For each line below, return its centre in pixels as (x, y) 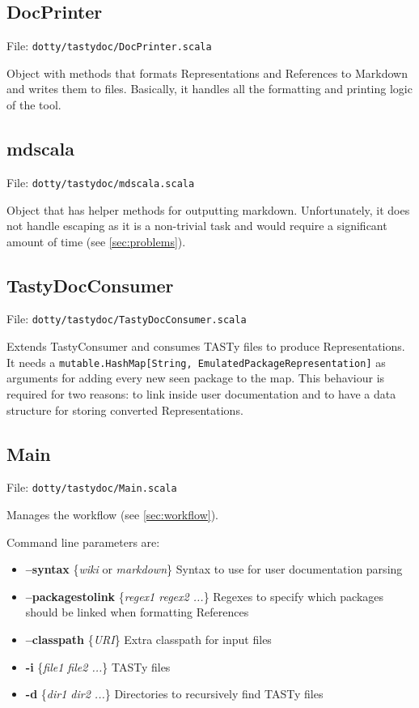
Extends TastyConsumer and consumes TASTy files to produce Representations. (206, 346)
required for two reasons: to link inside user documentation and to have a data (201, 393)
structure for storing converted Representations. (125, 409)
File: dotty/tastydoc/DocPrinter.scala (109, 46)
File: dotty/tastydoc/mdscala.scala (101, 182)
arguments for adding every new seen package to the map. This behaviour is (196, 378)
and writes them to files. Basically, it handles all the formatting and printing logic (209, 89)
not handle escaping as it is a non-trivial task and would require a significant (197, 226)
